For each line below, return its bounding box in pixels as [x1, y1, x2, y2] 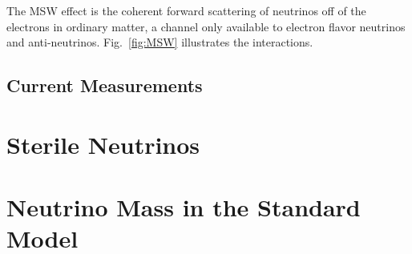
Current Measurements [6, 73, 203, 98]
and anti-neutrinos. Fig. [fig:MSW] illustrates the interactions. [6, 34, 313, 50]
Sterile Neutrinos [6, 127, 200, 160]
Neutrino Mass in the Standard [6, 191, 361, 224]
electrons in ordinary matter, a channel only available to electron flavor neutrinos [6, 18, 406, 34]
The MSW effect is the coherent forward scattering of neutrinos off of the [6, 2, 366, 18]
